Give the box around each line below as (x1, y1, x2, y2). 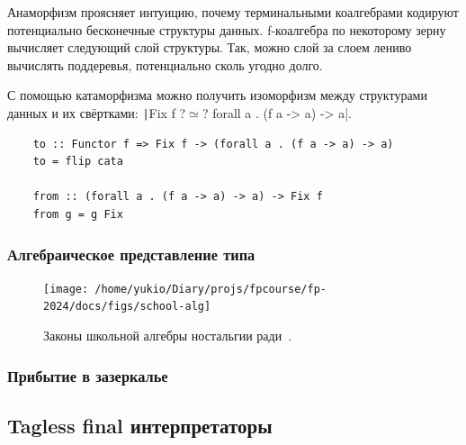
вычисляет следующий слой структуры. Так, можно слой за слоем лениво (7, 38, 412, 57)
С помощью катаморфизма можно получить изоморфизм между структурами (7, 86, 427, 104)
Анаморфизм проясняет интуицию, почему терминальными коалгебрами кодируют (7, 3, 459, 21)
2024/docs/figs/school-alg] (43, 300, 211, 313)
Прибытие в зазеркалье (7, 364, 168, 386)
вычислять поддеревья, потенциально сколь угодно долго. (7, 55, 323, 74)
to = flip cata (32, 155, 123, 168)
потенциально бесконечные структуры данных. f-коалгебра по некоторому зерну (7, 20, 446, 39)
